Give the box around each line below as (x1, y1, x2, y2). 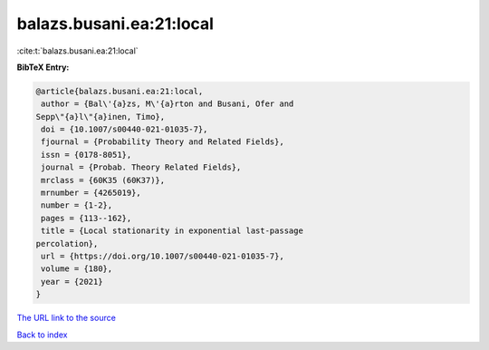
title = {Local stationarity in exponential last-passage (41, 226, 303, 236)
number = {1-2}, (41, 200, 113, 210)
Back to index (16, 329, 68, 340)
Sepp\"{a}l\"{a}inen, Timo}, (35, 112, 166, 122)
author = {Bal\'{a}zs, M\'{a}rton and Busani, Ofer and (41, 99, 294, 109)
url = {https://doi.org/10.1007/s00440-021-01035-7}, (41, 251, 284, 261)
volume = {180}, (41, 264, 113, 274)
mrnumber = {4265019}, (41, 188, 142, 199)
